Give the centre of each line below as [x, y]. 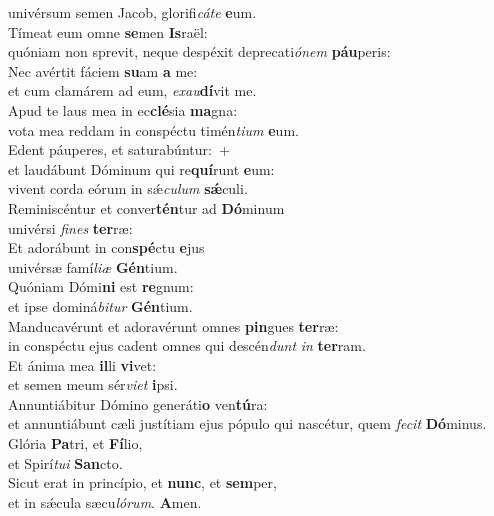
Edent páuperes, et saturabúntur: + [119, 149]
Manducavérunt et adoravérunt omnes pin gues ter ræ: [173, 325]
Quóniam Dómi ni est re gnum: [101, 286]
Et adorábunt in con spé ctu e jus [106, 247]
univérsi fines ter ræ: [70, 227]
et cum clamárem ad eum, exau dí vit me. [132, 90]
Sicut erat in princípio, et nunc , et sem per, [142, 482]
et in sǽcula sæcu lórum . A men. [105, 501]
